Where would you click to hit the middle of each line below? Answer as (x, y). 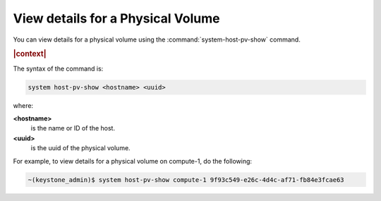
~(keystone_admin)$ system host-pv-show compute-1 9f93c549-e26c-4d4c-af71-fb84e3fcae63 (186, 179)
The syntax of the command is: (58, 68)
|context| (30, 54)
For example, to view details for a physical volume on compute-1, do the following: (133, 161)
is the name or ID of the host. (73, 128)
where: (23, 105)
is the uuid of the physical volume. (80, 148)
